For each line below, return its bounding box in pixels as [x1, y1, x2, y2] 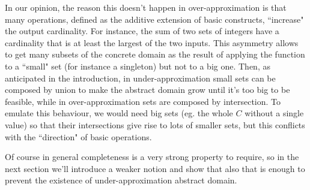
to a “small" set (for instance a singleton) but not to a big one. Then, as [5, 59, 270, 72]
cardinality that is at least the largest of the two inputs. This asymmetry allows [5, 36, 299, 49]
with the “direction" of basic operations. [5, 130, 152, 143]
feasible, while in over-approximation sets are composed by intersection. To [5, 95, 281, 107]
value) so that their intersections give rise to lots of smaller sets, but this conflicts [5, 118, 305, 131]
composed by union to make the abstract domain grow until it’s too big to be [5, 83, 290, 96]
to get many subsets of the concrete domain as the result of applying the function [5, 48, 305, 61]
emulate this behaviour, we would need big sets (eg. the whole [5, 107, 233, 119]
